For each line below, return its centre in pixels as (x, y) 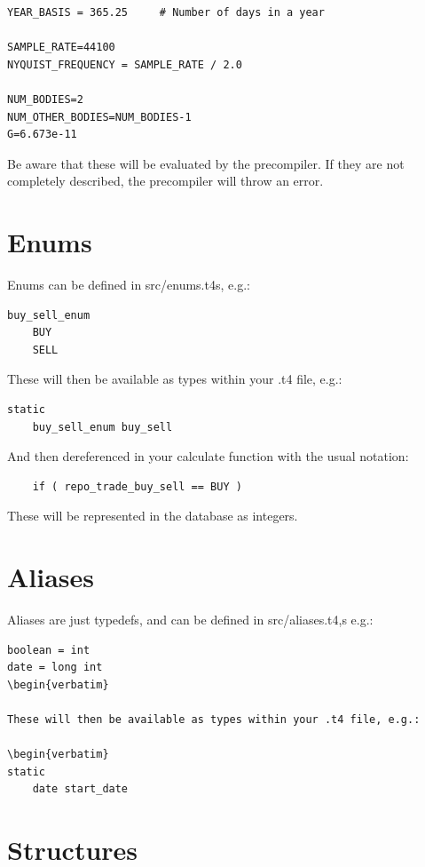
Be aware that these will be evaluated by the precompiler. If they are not (206, 163)
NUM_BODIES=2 (45, 99)
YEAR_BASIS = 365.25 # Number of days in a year (166, 12)
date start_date (80, 789)
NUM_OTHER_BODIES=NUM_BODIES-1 (99, 117)
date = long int (55, 668)
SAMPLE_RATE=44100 (61, 48)
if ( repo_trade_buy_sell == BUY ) (137, 486)
